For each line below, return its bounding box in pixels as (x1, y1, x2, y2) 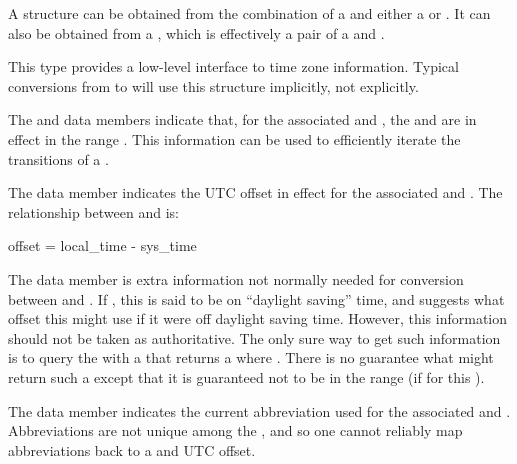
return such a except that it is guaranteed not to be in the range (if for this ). (8, 366, 485, 387)
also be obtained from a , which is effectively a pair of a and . (8, 22, 385, 43)
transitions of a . (8, 148, 109, 169)
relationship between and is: (8, 201, 179, 222)
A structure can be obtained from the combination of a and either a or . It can (8, 3, 491, 23)
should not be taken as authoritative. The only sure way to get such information (8, 327, 501, 348)
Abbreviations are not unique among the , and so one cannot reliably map (8, 420, 463, 441)
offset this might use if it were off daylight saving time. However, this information (8, 308, 508, 329)
